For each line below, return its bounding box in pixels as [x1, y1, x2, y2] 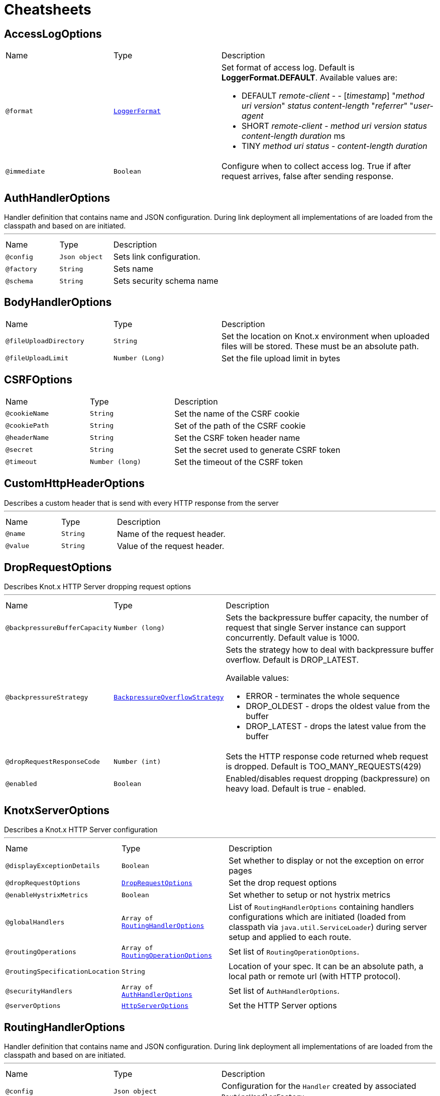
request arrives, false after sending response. [222, 171, 394, 182]
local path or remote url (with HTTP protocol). [229, 971, 401, 982]
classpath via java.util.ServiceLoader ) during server [229, 922, 427, 932]
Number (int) [114, 757, 161, 765]
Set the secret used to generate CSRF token [174, 444, 341, 455]
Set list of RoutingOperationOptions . [229, 947, 360, 957]
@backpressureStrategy [6, 693, 88, 701]
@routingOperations [6, 948, 76, 956]
